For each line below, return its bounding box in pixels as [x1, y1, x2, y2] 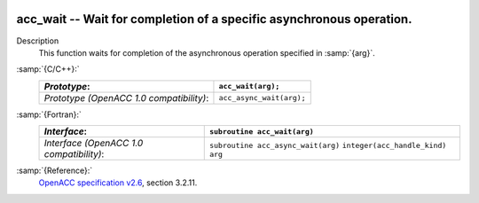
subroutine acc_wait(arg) [208, 127, 314, 137]
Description [16, 35, 59, 46]
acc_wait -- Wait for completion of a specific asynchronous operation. [16, 12, 412, 27]
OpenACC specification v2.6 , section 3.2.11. [38, 177, 198, 188]
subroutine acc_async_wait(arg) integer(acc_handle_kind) [208, 140, 447, 150]
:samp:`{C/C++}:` [16, 64, 80, 74]
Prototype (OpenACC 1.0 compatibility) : [43, 91, 209, 104]
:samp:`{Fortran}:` [16, 109, 82, 120]
